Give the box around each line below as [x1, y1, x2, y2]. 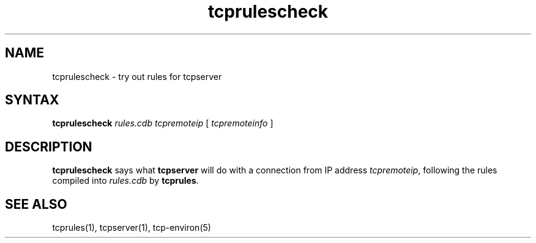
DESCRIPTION [5, 139, 92, 154]
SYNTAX [5, 92, 59, 108]
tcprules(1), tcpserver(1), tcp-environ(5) [52, 222, 211, 233]
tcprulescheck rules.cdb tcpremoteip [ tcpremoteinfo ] [52, 118, 274, 129]
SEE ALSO [5, 196, 67, 212]
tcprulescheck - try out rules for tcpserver [52, 71, 222, 82]
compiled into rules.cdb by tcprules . [52, 175, 199, 186]
